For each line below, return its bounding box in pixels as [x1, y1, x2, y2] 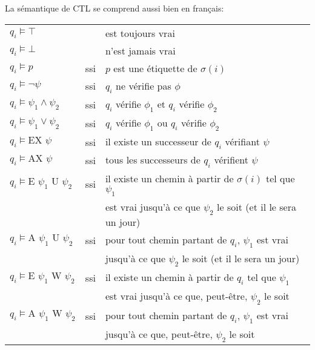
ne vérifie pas [116, 78, 171, 93]
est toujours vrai [105, 25, 175, 40]
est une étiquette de [113, 61, 197, 75]
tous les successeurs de [105, 153, 201, 167]
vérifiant [225, 134, 260, 149]
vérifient [214, 153, 248, 167]
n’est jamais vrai [105, 43, 176, 58]
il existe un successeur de [105, 134, 211, 149]
